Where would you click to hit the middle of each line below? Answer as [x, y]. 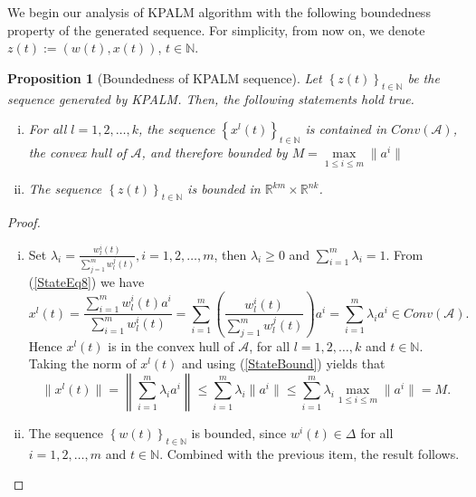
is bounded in [224, 189]
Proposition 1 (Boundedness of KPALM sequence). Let [165, 77]
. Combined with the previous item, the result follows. [309, 453]
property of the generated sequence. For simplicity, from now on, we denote [216, 29]
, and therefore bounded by [214, 152]
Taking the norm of [82, 363]
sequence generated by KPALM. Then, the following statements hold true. [211, 98]
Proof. [24, 221]
